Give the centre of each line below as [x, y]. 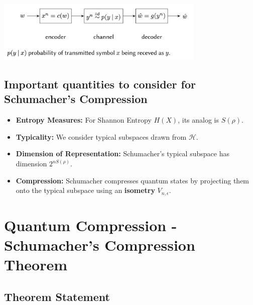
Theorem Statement [57, 296]
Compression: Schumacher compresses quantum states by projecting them [133, 180]
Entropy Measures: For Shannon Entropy [84, 120]
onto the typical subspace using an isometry [85, 190]
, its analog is [199, 120]
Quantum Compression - [91, 225]
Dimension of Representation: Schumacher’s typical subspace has [122, 154]
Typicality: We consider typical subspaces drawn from [101, 136]
